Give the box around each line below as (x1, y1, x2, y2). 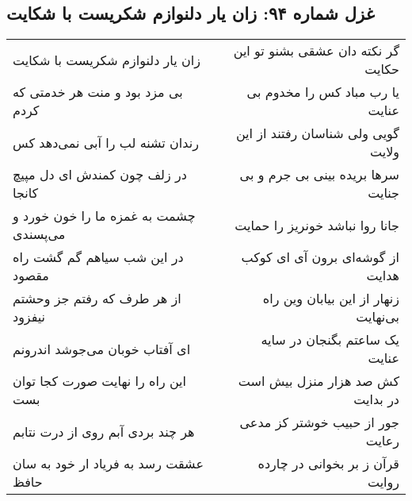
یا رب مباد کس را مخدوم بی (246, 83, 399, 102)
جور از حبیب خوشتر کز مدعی (239, 413, 399, 432)
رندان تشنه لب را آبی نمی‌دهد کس (13, 133, 199, 152)
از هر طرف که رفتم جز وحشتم (13, 289, 181, 308)
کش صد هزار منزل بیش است (238, 372, 399, 391)
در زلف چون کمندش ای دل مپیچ (13, 165, 187, 184)
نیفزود (13, 307, 46, 326)
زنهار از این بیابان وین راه (262, 289, 399, 308)
